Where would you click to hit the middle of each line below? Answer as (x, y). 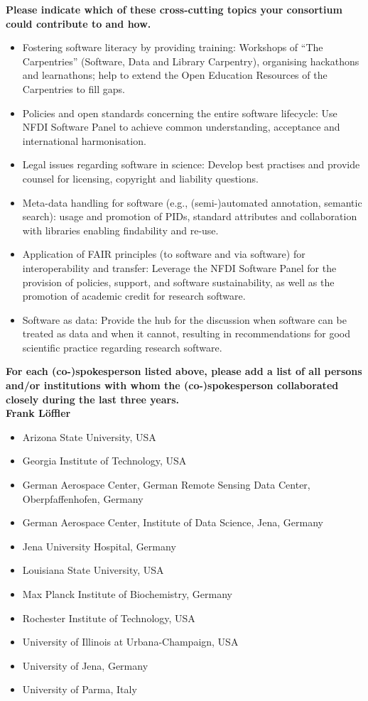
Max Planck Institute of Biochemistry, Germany (127, 594)
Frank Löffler (38, 413)
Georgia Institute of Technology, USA (104, 461)
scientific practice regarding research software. (122, 347)
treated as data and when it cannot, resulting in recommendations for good (186, 333)
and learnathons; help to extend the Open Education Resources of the (175, 75)
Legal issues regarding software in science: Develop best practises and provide (191, 164)
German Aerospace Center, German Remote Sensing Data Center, (166, 485)
